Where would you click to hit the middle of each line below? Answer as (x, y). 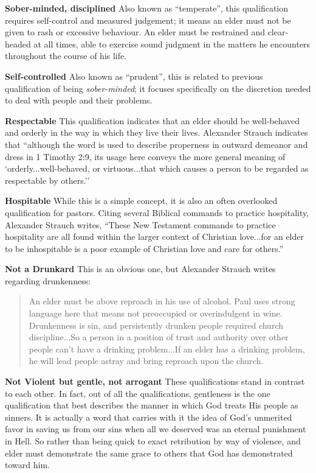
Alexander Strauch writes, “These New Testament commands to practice (140, 224)
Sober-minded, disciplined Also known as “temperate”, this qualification (146, 8)
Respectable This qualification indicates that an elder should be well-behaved (153, 120)
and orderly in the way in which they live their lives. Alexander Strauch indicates (156, 132)
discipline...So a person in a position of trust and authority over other (159, 337)
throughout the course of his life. (66, 56)
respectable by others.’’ (47, 180)
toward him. (27, 465)
